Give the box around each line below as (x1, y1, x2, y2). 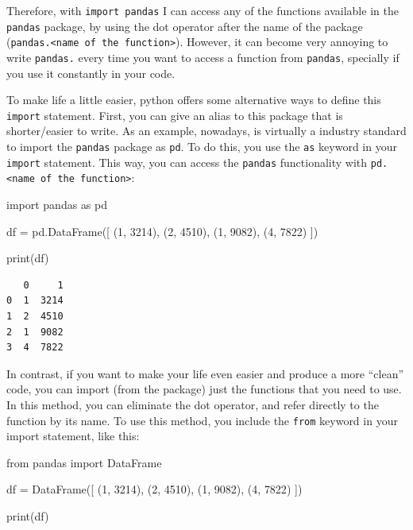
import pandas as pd (6, 196, 108, 213)
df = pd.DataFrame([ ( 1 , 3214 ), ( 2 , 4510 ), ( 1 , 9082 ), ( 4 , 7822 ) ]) (6, 222, 318, 239)
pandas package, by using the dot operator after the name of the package (6, 17, 363, 34)
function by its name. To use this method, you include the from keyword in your (6, 412, 398, 428)
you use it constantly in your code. (6, 64, 176, 81)
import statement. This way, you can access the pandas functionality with (6, 153, 368, 170)
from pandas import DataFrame (6, 454, 162, 470)
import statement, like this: (6, 427, 140, 444)
